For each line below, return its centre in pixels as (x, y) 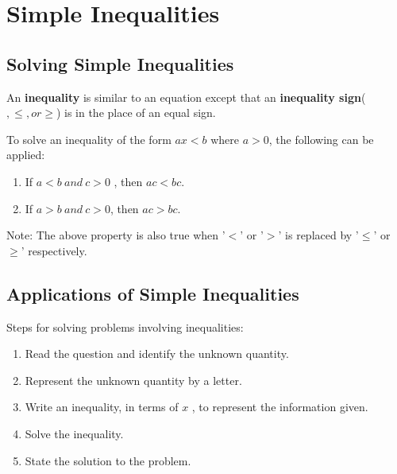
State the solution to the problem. (108, 460)
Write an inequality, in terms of (102, 407)
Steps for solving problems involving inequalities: (125, 326)
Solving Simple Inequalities (120, 63)
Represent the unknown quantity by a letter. (133, 380)
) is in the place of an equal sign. (136, 113)
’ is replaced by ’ (318, 235)
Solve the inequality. (74, 433)
